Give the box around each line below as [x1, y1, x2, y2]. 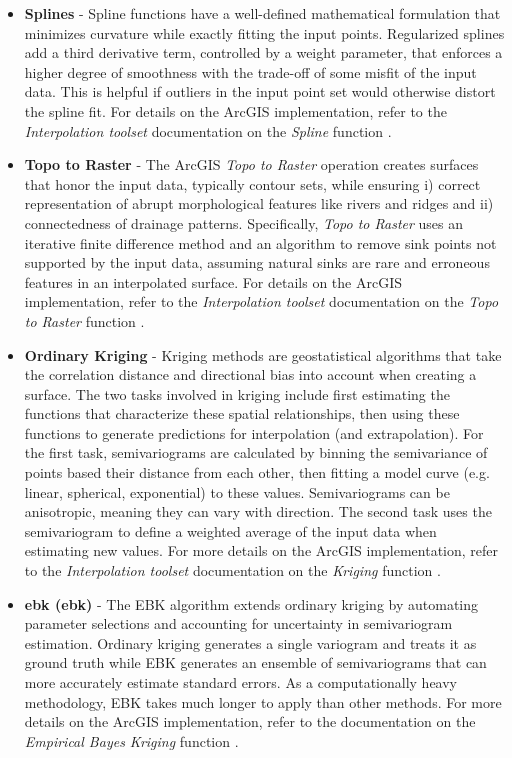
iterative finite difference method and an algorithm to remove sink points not [24, 232, 497, 253]
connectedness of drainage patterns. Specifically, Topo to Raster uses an [24, 212, 464, 233]
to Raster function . [24, 310, 145, 331]
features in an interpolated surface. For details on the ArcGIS [24, 271, 402, 292]
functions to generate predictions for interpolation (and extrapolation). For [24, 422, 484, 443]
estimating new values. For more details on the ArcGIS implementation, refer [24, 540, 498, 561]
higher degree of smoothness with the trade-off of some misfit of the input [24, 61, 477, 82]
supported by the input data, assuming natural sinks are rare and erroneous [24, 252, 490, 273]
